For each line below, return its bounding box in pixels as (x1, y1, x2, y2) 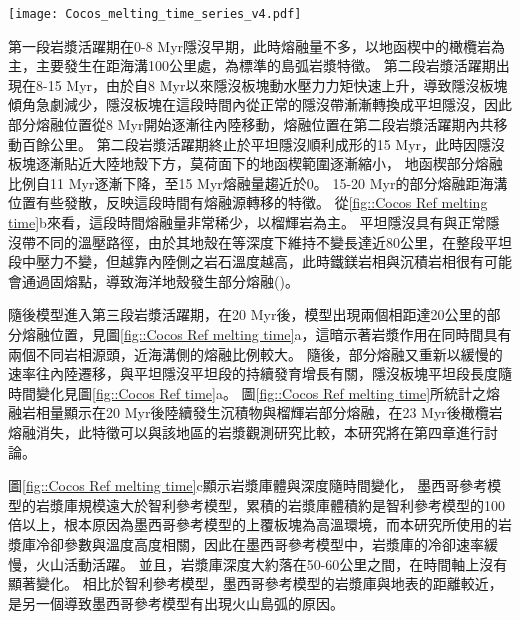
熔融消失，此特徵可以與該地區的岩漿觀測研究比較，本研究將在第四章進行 (8, 421, 484, 442)
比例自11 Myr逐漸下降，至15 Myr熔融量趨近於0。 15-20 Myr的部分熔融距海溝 (8, 172, 508, 193)
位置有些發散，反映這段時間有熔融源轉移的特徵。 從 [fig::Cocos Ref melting (8, 192, 488, 213)
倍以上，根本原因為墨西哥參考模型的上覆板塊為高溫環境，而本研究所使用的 (8, 514, 498, 535)
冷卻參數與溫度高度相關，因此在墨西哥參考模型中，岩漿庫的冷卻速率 (35, 533, 484, 554)
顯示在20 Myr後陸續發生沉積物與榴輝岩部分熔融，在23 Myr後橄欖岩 (63, 402, 503, 423)
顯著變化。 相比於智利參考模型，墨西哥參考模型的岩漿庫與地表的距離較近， (8, 573, 503, 594)
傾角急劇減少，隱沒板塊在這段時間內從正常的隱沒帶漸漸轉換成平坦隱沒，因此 (8, 94, 512, 115)
